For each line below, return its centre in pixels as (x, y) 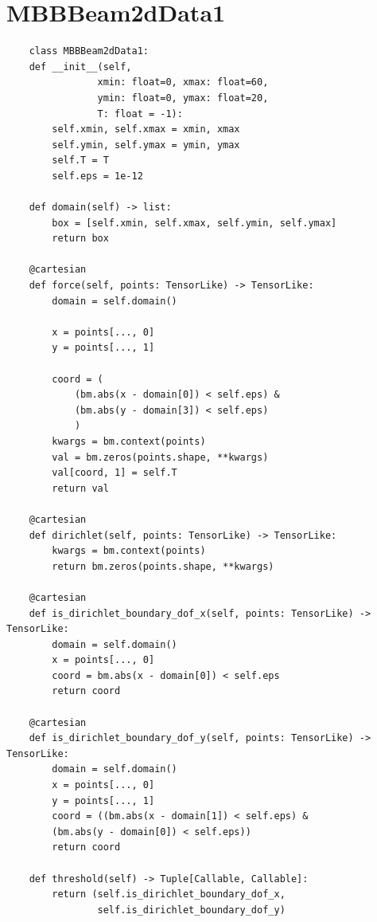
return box (80, 239)
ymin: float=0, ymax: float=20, (183, 98)
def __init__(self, (80, 67)
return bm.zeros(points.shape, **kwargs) (163, 566)
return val (80, 488)
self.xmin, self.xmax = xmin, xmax (146, 129)
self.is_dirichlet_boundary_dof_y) (191, 910)
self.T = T (80, 161)
